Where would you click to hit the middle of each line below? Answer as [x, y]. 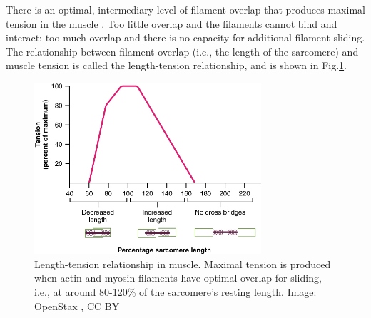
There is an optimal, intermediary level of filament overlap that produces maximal [185, 9]
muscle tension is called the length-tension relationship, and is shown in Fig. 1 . [176, 65]
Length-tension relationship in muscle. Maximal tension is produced [183, 263]
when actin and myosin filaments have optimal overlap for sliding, [178, 278]
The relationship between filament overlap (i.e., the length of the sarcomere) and [182, 51]
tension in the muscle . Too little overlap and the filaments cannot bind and [172, 23]
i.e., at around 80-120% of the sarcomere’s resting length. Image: [176, 292]
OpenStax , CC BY [77, 306]
